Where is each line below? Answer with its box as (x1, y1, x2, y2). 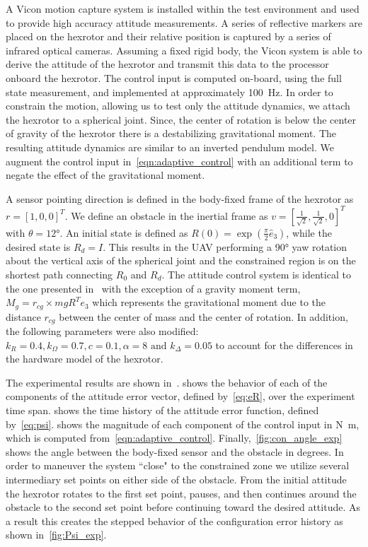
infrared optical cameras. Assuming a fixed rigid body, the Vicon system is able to (6, 42, 362, 57)
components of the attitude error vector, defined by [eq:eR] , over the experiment (6, 389, 355, 404)
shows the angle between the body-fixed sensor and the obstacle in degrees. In (6, 444, 344, 459)
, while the (286, 225, 332, 240)
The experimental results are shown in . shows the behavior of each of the (6, 375, 328, 389)
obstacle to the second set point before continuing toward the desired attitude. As (6, 500, 360, 514)
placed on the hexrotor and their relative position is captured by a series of (6, 29, 331, 44)
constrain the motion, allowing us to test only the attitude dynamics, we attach (6, 98, 350, 113)
